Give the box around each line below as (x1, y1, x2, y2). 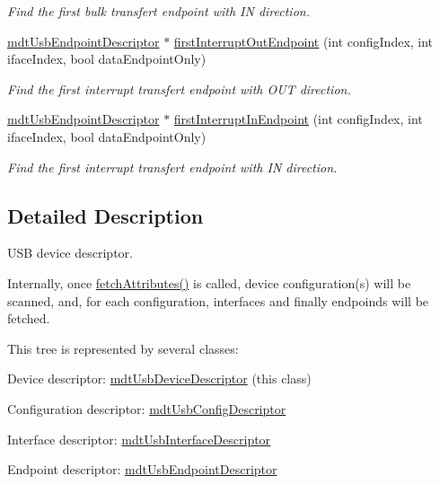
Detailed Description (7, 201, 204, 229)
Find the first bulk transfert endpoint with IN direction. (7, 2, 310, 20)
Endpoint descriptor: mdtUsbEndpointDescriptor (7, 460, 277, 479)
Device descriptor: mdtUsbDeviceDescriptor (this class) (7, 369, 312, 388)
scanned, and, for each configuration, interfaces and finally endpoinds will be (7, 291, 429, 310)
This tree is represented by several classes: (7, 339, 239, 357)
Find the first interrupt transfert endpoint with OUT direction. (7, 79, 351, 98)
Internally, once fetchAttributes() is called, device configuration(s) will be (7, 273, 411, 292)
